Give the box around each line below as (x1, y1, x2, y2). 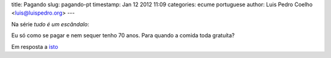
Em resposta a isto (11, 43, 58, 50)
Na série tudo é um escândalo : (11, 20, 89, 27)
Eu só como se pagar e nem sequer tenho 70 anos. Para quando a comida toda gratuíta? (11, 32, 235, 39)
